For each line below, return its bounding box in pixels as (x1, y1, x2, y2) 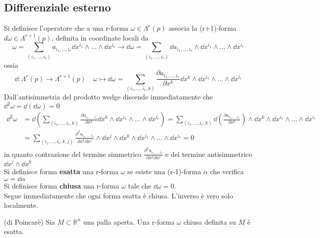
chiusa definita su (183, 216, 236, 227)
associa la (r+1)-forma (168, 23, 237, 33)
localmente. (4, 200, 39, 210)
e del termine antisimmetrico (165, 148, 252, 159)
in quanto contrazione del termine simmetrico (4, 148, 142, 159)
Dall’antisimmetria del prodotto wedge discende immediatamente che (4, 92, 213, 102)
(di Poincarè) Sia (4, 216, 55, 227)
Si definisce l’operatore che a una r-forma (4, 23, 128, 33)
